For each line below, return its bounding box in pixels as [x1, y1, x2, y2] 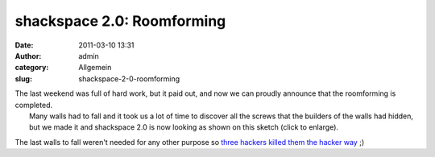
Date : [14, 40, 34, 50]
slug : [14, 73, 32, 84]
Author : [14, 51, 42, 60]
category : [14, 63, 49, 72]
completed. [14, 100, 52, 109]
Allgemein [78, 63, 112, 72]
